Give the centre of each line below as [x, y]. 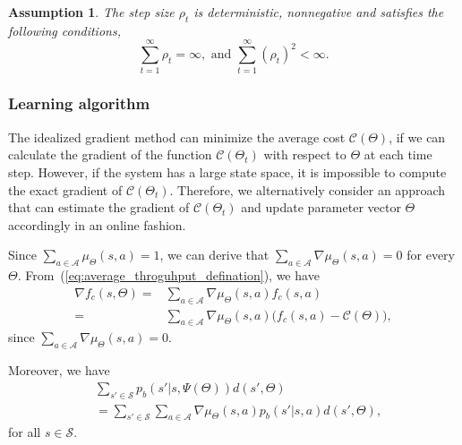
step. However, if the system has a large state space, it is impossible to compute [227, 171]
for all [25, 432]
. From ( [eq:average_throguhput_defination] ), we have [168, 275]
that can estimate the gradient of [99, 207]
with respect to [305, 154]
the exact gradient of [65, 189]
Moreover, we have [59, 370]
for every [431, 255]
